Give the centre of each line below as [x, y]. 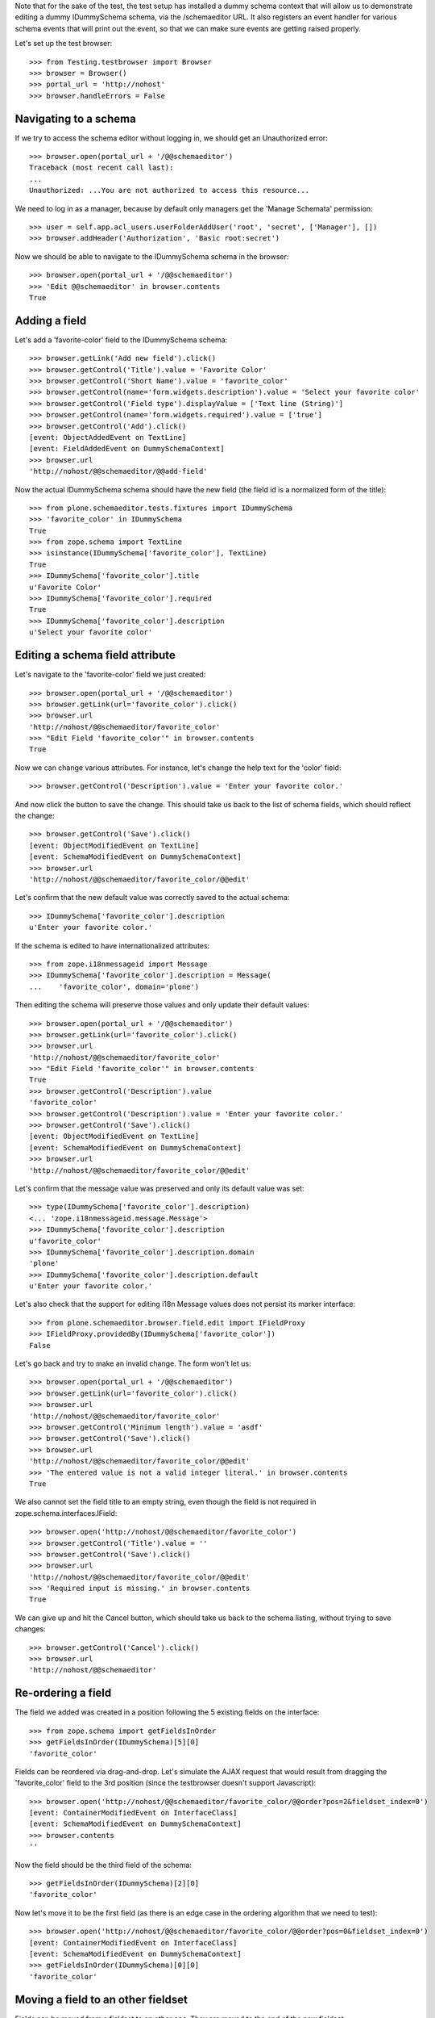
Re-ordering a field [63, 1693]
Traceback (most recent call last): [101, 168]
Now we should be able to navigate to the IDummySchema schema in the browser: [152, 256]
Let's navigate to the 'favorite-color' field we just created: [110, 675]
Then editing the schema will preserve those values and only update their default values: [162, 1005]
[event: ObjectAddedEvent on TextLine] [108, 437]
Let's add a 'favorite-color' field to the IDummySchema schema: [121, 340]
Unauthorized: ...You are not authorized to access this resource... [170, 190]
